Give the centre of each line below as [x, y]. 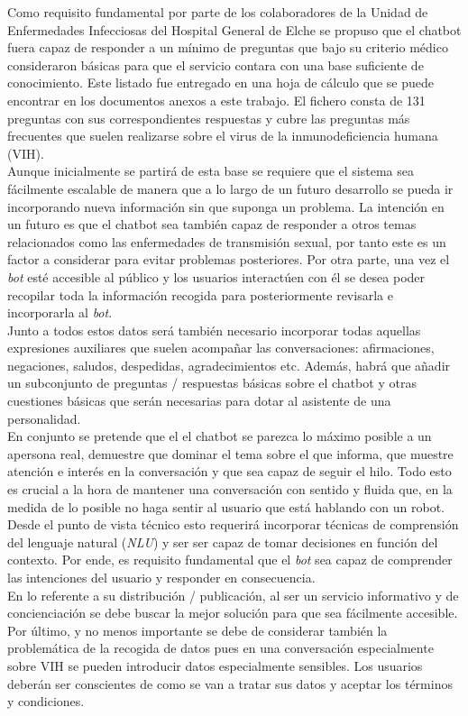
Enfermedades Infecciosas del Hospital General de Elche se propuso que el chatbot [234, 29]
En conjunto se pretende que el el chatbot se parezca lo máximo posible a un [220, 436]
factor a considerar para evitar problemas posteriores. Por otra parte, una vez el [229, 259]
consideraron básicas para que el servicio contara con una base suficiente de [216, 64]
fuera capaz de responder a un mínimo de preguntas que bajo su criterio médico [228, 47]
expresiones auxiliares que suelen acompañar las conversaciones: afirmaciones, [221, 348]
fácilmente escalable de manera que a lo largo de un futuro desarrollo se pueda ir [230, 188]
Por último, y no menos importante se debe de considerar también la [197, 630]
